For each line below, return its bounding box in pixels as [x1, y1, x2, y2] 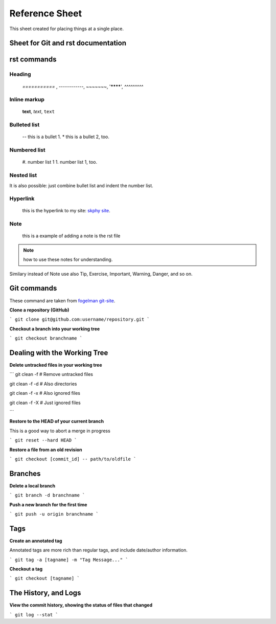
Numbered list [9, 146, 45, 153]
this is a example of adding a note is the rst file [22, 233, 121, 239]
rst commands [9, 55, 57, 64]
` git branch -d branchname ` [9, 493, 85, 498]
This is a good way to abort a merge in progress [9, 428, 111, 434]
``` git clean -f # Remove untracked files [9, 371, 93, 377]
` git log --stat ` [9, 612, 58, 617]
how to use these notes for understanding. [23, 256, 113, 263]
